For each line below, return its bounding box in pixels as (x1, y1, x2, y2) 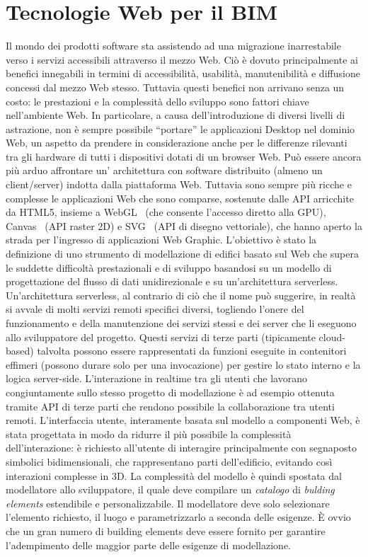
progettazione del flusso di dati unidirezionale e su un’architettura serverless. (6, 274, 338, 289)
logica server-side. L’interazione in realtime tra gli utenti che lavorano (6, 371, 308, 386)
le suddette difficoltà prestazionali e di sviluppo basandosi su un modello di (6, 260, 332, 275)
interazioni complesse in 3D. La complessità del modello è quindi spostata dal (6, 468, 342, 483)
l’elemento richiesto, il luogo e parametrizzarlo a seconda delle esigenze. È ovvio (6, 510, 351, 524)
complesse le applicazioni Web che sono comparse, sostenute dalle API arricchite (6, 190, 354, 205)
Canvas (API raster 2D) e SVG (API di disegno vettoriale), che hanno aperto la (6, 218, 362, 233)
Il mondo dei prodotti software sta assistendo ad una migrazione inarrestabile (6, 38, 341, 53)
